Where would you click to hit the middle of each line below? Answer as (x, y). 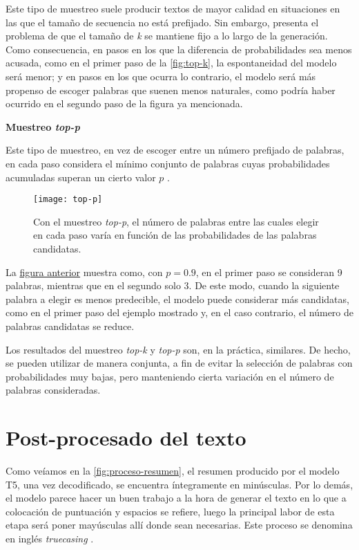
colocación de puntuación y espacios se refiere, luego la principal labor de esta (170, 511)
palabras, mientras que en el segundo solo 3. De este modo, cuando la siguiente (173, 285)
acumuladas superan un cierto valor (81, 177)
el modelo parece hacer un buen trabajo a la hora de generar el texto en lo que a (176, 498)
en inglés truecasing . (50, 538)
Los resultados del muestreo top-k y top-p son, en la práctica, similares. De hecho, (178, 349)
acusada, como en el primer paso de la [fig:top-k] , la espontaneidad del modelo (171, 63)
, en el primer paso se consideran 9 (269, 272)
